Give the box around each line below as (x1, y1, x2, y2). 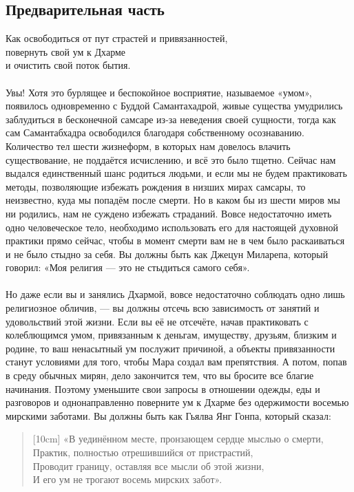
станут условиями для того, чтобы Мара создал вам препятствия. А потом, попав (6, 354, 347, 369)
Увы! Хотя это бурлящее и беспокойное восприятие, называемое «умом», (6, 85, 312, 99)
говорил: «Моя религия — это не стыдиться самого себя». (6, 260, 250, 275)
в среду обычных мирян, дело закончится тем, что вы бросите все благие (6, 368, 314, 383)
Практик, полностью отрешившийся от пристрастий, (32, 445, 253, 460)
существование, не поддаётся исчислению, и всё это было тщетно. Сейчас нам (6, 152, 336, 167)
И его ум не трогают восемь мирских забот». (32, 472, 222, 486)
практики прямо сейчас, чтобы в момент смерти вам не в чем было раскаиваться (6, 233, 345, 248)
